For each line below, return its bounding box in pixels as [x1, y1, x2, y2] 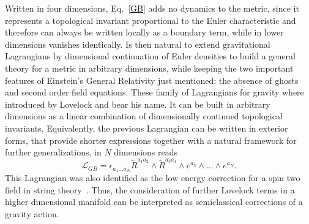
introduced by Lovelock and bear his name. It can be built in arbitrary [5, 97, 270, 110]
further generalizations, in [5, 146, 102, 159]
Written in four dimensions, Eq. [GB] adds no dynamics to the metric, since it [5, 2, 299, 14]
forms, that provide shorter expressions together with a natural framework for [5, 133, 297, 146]
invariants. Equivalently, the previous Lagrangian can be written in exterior [5, 121, 288, 134]
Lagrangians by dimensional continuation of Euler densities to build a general [5, 50, 296, 62]
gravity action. [5, 207, 59, 220]
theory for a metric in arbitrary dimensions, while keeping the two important [5, 61, 294, 74]
